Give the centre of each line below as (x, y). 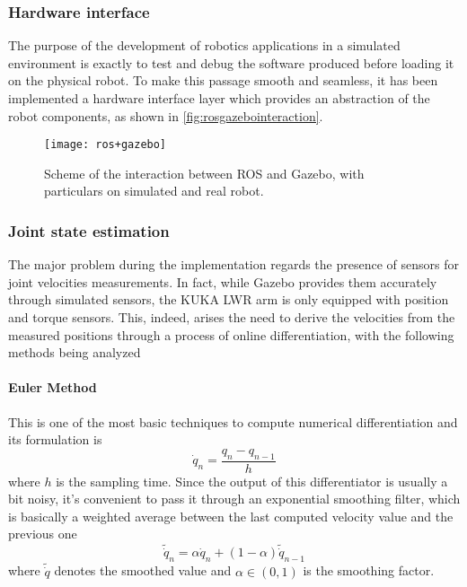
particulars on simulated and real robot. (154, 191)
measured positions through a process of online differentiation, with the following (231, 334)
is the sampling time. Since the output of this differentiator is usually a (252, 481)
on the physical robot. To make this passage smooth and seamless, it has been (223, 80)
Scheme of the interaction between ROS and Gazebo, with (204, 173)
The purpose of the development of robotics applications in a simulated (204, 45)
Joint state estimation (89, 230)
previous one (43, 534)
